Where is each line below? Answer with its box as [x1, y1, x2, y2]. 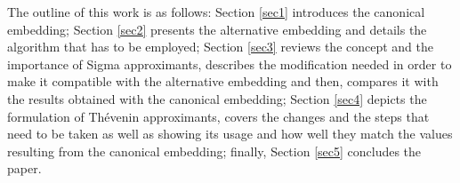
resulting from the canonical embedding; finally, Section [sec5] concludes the [7, 141, 422, 160]
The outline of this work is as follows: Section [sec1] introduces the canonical [7, 3, 425, 20]
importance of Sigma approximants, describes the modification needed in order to [7, 54, 452, 73]
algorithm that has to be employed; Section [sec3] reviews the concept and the [7, 37, 434, 56]
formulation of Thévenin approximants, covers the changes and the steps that [7, 107, 430, 125]
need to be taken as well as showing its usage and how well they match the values [7, 124, 453, 143]
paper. [7, 159, 42, 178]
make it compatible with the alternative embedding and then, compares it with [7, 72, 439, 91]
